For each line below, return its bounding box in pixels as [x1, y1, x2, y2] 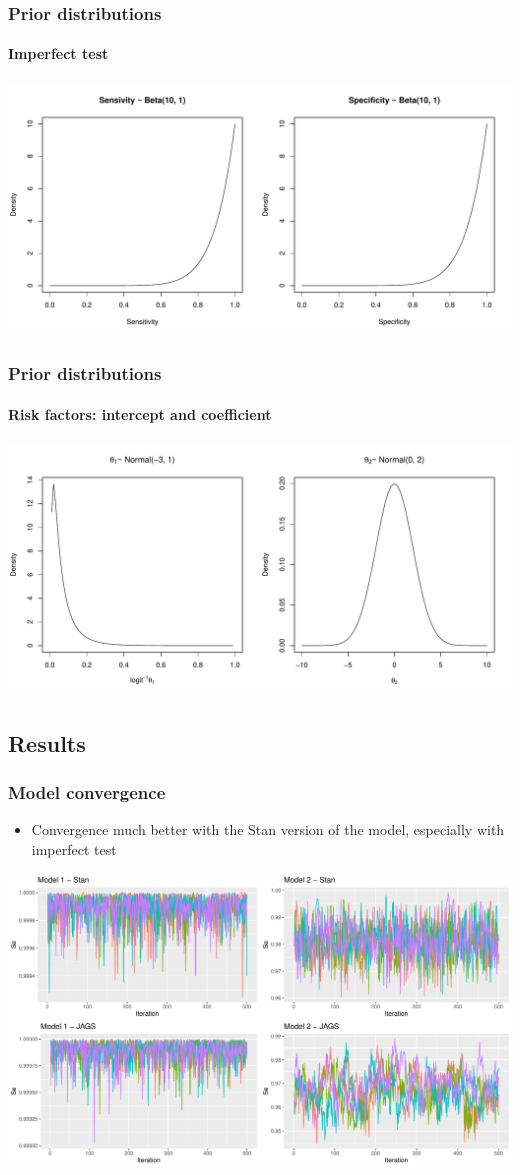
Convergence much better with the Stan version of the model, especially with [31, 819, 505, 840]
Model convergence [8, 780, 166, 805]
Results [8, 727, 86, 758]
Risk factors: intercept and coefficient [8, 403, 272, 424]
